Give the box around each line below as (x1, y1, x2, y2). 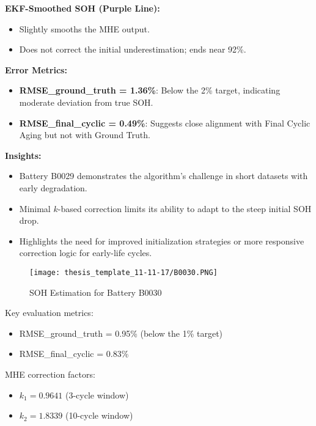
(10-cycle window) (65, 409, 133, 422)
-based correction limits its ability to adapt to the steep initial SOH (57, 202, 312, 215)
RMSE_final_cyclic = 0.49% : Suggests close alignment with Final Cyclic (19, 116, 310, 129)
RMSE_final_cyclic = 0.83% (19, 347, 129, 360)
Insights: (5, 149, 42, 161)
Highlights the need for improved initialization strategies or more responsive (19, 234, 304, 247)
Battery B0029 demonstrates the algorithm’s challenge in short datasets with (19, 169, 308, 182)
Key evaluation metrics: (5, 306, 94, 319)
